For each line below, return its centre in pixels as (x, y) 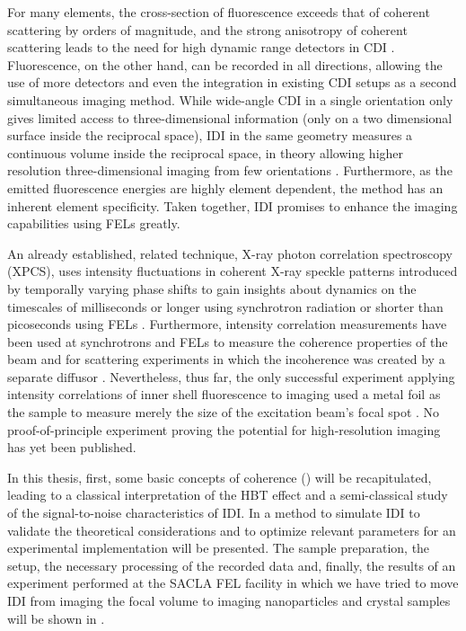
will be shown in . (56, 618)
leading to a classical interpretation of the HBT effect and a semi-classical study (228, 495)
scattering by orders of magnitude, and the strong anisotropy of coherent (207, 29)
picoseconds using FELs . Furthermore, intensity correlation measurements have (227, 324)
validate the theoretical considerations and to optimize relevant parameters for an (232, 530)
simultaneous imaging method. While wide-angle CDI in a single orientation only (230, 99)
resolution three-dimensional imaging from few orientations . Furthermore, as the (230, 170)
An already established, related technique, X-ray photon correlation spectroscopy (230, 253)
